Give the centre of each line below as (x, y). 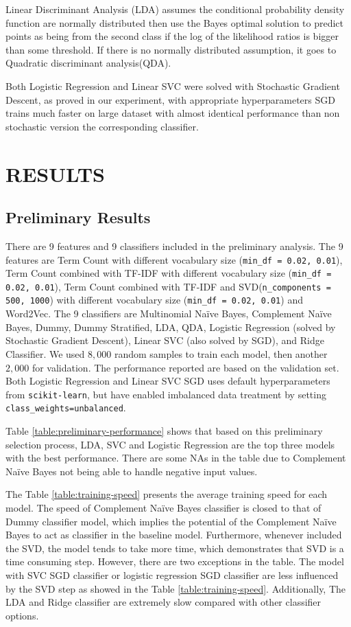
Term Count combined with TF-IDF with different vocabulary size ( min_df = (169, 273)
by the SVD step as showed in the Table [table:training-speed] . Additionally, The (176, 588)
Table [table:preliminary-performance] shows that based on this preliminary (164, 431)
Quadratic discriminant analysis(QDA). (88, 63)
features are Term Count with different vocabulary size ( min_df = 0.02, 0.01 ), (174, 259)
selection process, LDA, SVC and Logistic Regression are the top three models (170, 444)
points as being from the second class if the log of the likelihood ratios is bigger (172, 36)
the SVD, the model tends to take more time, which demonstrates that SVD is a (175, 548)
